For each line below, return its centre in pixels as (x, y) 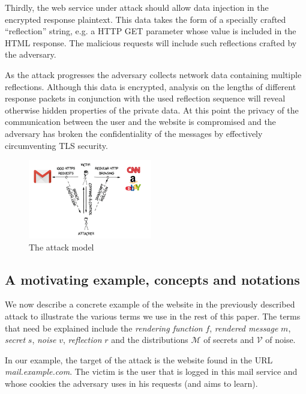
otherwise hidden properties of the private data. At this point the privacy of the (152, 110)
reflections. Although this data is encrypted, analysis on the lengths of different (151, 86)
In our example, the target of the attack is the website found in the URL (139, 359)
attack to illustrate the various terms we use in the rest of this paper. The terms (153, 316)
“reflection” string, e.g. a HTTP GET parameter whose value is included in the (151, 31)
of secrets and (229, 340)
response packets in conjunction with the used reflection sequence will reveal (145, 98)
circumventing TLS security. (56, 145)
